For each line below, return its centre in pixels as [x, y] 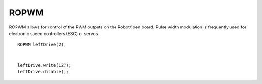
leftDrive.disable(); [43, 72]
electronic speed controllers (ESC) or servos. [54, 33]
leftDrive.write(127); [45, 65]
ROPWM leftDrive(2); [42, 45]
